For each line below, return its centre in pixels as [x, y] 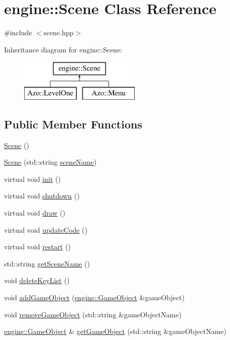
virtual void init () [33, 179]
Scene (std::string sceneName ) [50, 162]
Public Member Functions [73, 124]
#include [18, 32]
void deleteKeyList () [37, 280]
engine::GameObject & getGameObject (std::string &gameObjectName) [116, 331]
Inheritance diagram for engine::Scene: [63, 49]
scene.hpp [59, 32]
